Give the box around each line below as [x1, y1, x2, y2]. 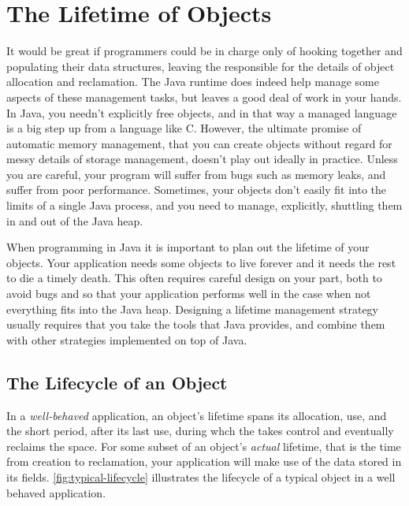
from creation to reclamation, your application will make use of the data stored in [6, 453, 402, 470]
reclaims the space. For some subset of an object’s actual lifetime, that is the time [6, 437, 401, 454]
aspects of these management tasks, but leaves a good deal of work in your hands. [6, 88, 402, 105]
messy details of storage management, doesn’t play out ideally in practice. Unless [6, 151, 398, 167]
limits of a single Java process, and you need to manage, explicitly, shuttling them [6, 197, 403, 214]
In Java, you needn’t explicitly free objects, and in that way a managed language [6, 104, 397, 121]
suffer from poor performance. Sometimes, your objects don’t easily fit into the [6, 181, 386, 198]
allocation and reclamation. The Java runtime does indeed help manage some [6, 73, 379, 90]
